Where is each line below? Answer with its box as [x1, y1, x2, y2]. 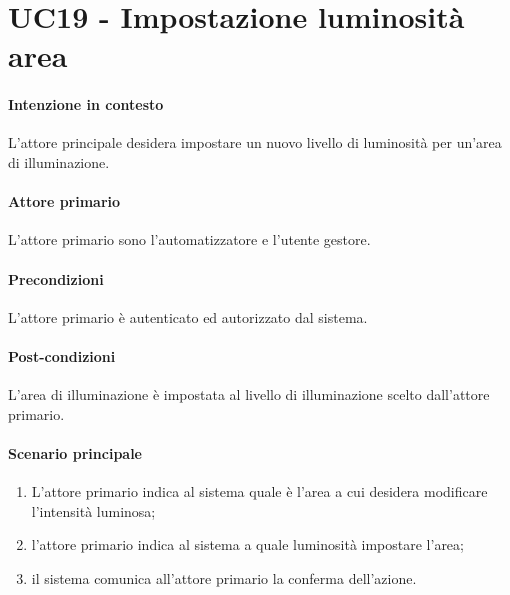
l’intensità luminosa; [31, 500, 156, 521]
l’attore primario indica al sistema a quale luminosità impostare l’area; [31, 534, 464, 555]
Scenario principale [8, 442, 142, 463]
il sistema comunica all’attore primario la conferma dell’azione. [31, 567, 417, 588]
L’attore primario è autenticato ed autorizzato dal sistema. [8, 306, 368, 327]
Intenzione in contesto [8, 94, 164, 115]
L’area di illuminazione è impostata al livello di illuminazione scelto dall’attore [8, 384, 490, 405]
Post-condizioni [8, 345, 116, 366]
